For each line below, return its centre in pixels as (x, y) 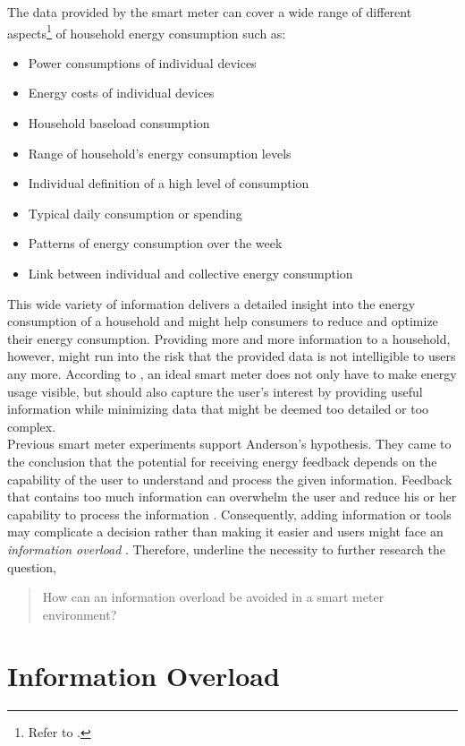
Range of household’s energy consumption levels (160, 153)
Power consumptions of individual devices (142, 62)
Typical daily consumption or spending (135, 213)
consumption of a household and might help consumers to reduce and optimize (223, 321)
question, (32, 566)
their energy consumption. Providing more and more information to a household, (229, 338)
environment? (80, 614)
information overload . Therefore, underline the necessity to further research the (226, 549)
